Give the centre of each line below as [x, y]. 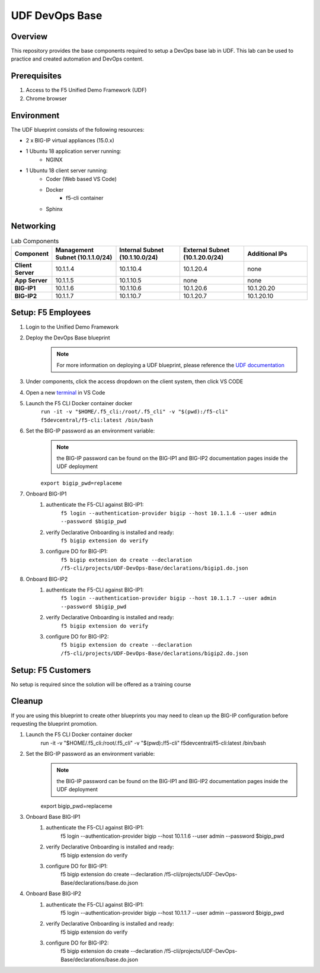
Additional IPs [267, 254]
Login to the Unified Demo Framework [72, 327]
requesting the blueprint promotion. [54, 723]
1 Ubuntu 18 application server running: [73, 151]
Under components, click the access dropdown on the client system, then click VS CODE [135, 381]
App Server [31, 281]
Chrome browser [47, 98]
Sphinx [55, 209]
